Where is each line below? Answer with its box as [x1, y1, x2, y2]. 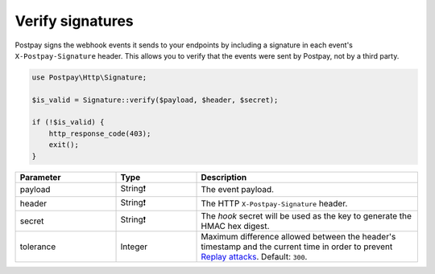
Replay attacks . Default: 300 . [201, 251, 308, 262]
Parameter [19, 171, 61, 182]
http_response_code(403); [48, 129, 151, 138]
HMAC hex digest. [201, 220, 270, 231]
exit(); [48, 141, 80, 149]
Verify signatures [14, 12, 135, 30]
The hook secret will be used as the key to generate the [201, 210, 412, 221]
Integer [120, 241, 148, 252]
